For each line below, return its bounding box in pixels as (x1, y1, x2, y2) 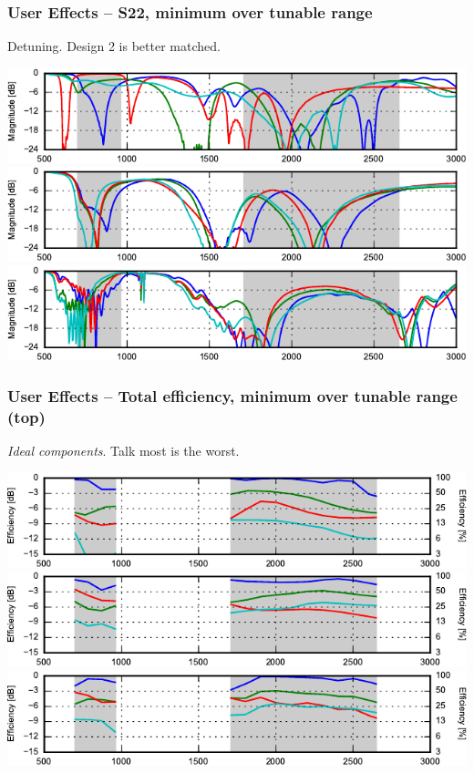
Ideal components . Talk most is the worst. (7, 441, 240, 460)
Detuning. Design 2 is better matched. (7, 36, 221, 56)
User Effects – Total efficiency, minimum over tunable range (7, 385, 458, 407)
